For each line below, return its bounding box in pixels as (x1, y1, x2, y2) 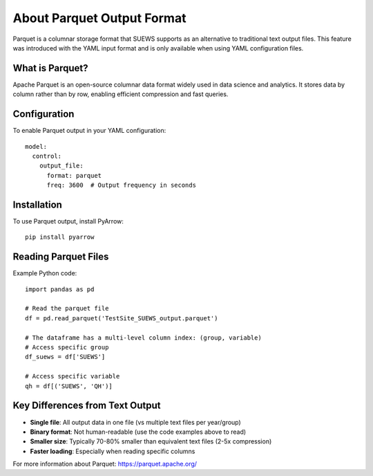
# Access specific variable (25, 372, 120, 381)
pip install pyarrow (25, 233, 95, 241)
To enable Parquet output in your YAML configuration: (12, 127, 166, 135)
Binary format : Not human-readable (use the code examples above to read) (30, 428, 247, 436)
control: (32, 152, 62, 160)
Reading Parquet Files (12, 251, 109, 263)
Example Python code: (12, 269, 77, 277)
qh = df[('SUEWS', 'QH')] (25, 382, 113, 390)
